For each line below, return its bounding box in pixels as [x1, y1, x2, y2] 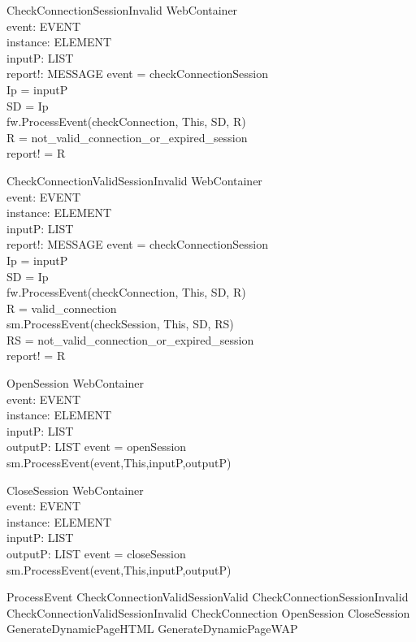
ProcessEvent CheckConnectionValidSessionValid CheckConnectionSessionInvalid [6, 588, 409, 605]
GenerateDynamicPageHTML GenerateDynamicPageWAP [6, 620, 298, 637]
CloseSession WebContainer [6, 481, 144, 498]
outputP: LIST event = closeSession [6, 545, 186, 562]
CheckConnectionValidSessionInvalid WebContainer [6, 171, 262, 189]
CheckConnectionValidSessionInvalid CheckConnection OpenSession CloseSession [6, 604, 410, 621]
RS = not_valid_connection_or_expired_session [6, 331, 254, 348]
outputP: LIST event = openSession [6, 438, 187, 455]
